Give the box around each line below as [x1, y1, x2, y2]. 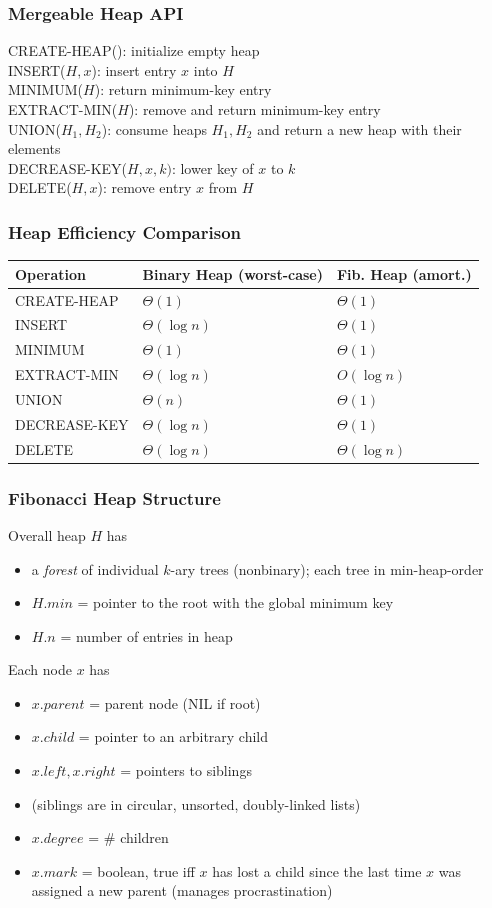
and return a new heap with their [257, 118, 462, 139]
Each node [8, 659, 72, 680]
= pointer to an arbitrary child [78, 726, 269, 747]
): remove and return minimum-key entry [128, 99, 381, 119]
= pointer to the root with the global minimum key [77, 592, 394, 613]
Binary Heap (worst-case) [142, 263, 323, 284]
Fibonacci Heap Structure [8, 485, 221, 510]
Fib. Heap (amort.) [336, 263, 472, 284]
